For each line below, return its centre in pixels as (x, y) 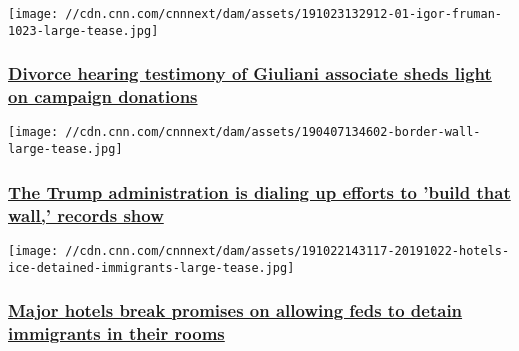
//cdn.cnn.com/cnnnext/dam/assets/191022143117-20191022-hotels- (287, 250)
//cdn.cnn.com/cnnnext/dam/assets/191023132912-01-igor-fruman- (283, 14)
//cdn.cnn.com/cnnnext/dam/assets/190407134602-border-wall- (273, 132)
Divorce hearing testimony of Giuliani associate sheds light (250, 73)
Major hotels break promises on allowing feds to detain (235, 310)
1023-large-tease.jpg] (83, 30)
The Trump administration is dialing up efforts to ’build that (259, 191)
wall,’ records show (86, 214)
